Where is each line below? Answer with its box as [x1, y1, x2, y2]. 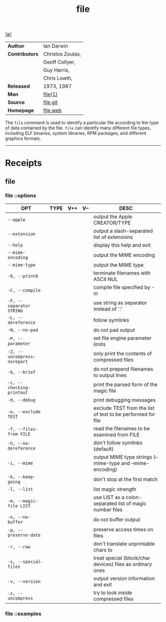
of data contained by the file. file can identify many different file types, [5, 125, 151, 131]
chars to [93, 547, 113, 554]
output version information [93, 575, 155, 582]
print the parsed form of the [93, 381, 158, 388]
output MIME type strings [93, 453, 152, 460]
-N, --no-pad [7, 327, 39, 333]
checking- [7, 385, 31, 391]
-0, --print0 [7, 274, 39, 279]
